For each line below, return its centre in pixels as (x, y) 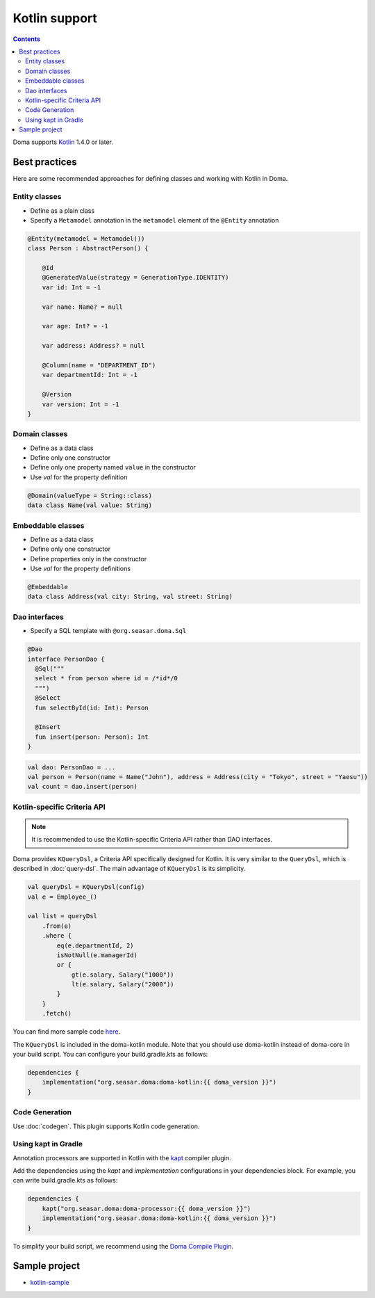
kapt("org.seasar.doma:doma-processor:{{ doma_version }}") (147, 1208)
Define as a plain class (62, 210)
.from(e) (57, 926)
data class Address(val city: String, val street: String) (130, 597)
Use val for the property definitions (81, 569)
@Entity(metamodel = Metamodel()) (86, 239)
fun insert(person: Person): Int (92, 737)
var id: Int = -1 (72, 287)
